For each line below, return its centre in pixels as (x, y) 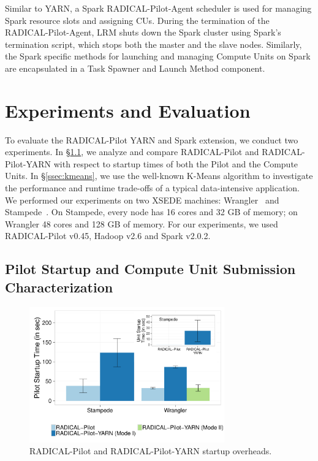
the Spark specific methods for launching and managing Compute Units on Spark (158, 56)
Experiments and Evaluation (128, 110)
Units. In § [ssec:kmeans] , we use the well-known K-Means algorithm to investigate (159, 176)
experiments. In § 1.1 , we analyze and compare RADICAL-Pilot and (132, 152)
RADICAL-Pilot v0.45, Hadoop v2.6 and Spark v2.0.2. (108, 236)
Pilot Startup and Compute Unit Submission (150, 269)
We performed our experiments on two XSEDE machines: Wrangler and (142, 200)
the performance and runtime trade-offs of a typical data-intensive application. (152, 188)
